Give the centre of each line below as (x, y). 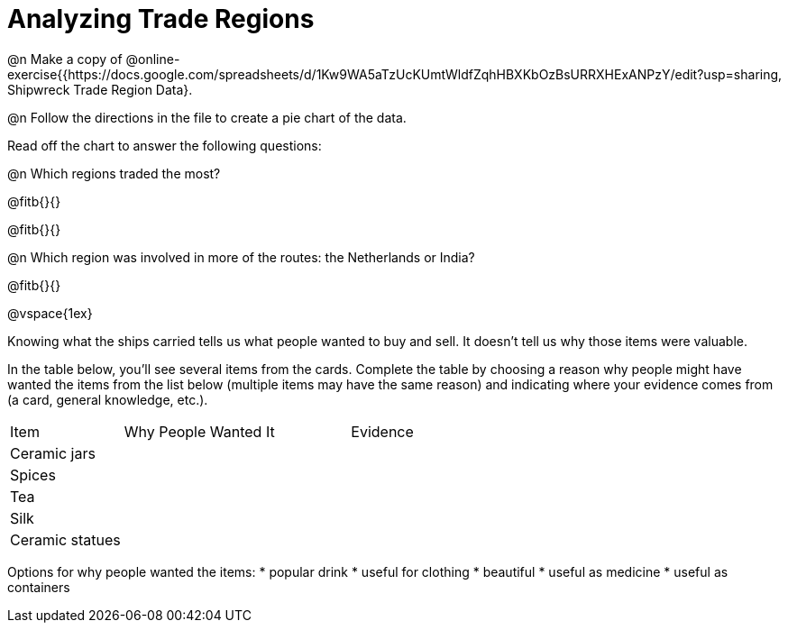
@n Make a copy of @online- (94, 59)
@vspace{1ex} (50, 313)
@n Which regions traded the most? (114, 173)
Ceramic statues (65, 539)
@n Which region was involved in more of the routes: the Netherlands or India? (241, 257)
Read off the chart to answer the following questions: (165, 145)
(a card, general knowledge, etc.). (108, 399)
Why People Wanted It (199, 431)
